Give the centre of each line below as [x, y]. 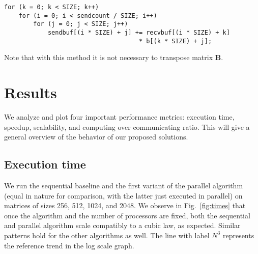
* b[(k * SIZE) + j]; [175, 41]
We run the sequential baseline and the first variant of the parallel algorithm [124, 185]
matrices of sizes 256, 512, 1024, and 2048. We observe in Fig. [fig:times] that [125, 205]
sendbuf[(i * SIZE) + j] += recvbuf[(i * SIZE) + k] [139, 32]
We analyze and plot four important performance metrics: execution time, [119, 117]
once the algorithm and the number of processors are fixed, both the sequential [127, 215]
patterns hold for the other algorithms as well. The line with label [107, 235]
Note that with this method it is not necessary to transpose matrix [109, 57]
